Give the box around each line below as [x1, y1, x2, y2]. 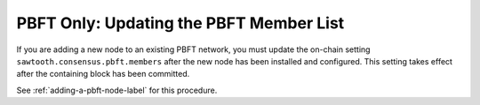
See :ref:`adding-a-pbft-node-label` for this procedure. [16, 85, 218, 95]
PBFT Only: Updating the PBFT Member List [16, 13, 345, 33]
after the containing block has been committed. [16, 69, 190, 79]
